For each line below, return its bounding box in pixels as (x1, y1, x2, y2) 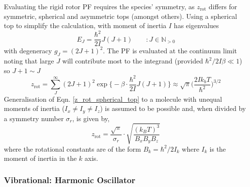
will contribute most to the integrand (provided (62, 56, 203, 66)
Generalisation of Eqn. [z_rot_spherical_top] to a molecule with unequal (4, 93, 222, 104)
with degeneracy (4, 46, 52, 56)
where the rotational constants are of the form (4, 143, 141, 154)
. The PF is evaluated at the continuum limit (103, 46, 237, 56)
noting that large (4, 56, 54, 66)
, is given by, (72, 113, 109, 123)
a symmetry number (4, 113, 64, 123)
